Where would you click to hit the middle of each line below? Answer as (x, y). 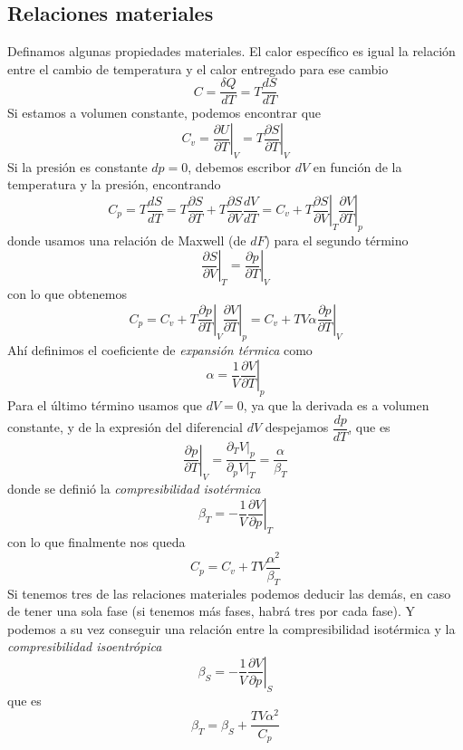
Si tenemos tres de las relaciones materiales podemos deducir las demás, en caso (229, 593)
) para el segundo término (337, 240)
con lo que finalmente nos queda (96, 542)
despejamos (297, 427)
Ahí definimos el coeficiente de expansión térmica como (160, 349)
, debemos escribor (240, 166)
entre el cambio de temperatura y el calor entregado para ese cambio (198, 68)
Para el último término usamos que (105, 405)
